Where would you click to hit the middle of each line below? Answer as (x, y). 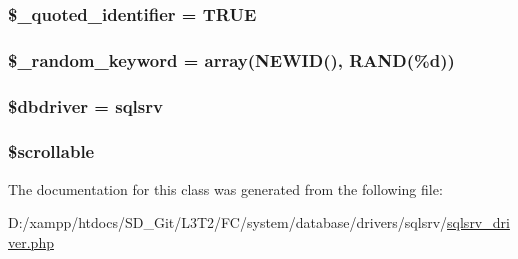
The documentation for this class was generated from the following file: (225, 188)
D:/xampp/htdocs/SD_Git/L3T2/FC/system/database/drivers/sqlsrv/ (228, 222)
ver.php (31, 241)
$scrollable (51, 151)
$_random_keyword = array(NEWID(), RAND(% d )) (231, 59)
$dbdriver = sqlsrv (85, 105)
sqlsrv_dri (478, 222)
